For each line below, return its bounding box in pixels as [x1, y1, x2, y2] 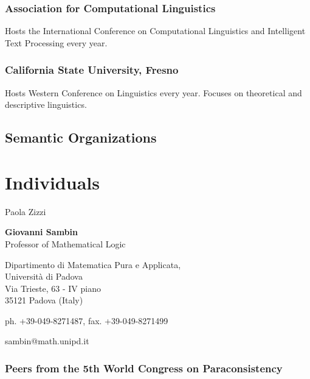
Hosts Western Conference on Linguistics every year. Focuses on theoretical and [5, 86, 302, 99]
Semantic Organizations [5, 128, 157, 147]
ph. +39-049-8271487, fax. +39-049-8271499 [5, 314, 168, 327]
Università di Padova [5, 270, 83, 283]
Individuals [5, 169, 100, 194]
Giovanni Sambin [5, 225, 78, 238]
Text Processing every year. [5, 36, 108, 49]
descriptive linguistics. [5, 98, 87, 111]
